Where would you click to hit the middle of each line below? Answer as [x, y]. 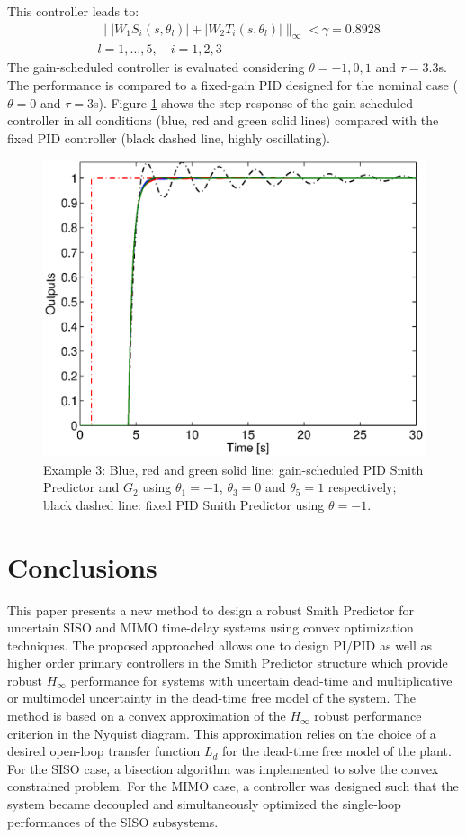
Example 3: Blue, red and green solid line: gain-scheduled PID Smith [233, 469]
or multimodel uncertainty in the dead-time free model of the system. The [212, 698]
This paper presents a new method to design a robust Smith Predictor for [211, 610]
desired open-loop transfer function [104, 751]
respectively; [362, 487]
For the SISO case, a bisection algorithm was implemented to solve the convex [223, 768]
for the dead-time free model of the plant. [336, 751]
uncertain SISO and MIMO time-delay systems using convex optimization [211, 628]
